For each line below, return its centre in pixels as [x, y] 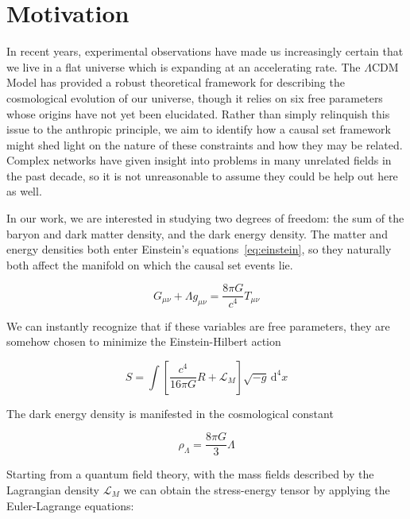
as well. [24, 191]
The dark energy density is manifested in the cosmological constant [170, 413]
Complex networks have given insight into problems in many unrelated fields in [199, 160]
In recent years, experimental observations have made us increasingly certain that [205, 51]
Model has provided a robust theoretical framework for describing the [176, 82]
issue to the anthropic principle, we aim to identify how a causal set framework [199, 129]
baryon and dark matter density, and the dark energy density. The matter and [197, 233]
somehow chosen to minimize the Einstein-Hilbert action [144, 341]
